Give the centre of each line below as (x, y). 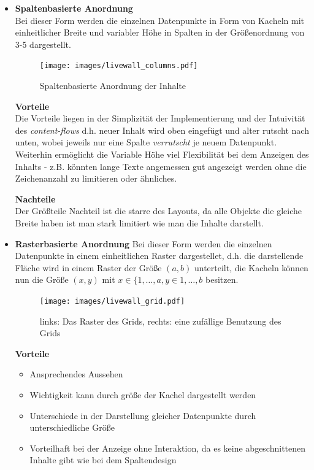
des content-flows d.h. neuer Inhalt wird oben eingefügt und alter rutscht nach (162, 130)
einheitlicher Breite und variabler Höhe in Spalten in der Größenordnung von (160, 32)
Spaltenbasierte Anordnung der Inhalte (113, 86)
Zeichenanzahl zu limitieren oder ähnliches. (96, 178)
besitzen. (222, 279)
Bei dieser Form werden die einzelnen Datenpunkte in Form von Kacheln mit (159, 20)
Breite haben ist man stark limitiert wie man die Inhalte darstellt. (139, 222)
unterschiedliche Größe (72, 427)
